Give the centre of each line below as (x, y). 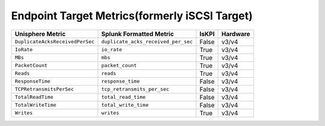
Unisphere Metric (40, 34)
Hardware (236, 34)
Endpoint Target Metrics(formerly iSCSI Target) (132, 16)
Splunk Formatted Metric (138, 34)
